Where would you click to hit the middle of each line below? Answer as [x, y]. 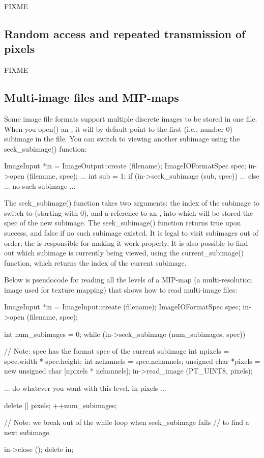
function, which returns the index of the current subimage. [95, 262]
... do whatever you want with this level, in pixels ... [85, 388]
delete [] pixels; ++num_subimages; [61, 405]
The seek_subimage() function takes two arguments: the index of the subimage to [132, 203]
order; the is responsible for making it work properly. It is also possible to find [126, 242]
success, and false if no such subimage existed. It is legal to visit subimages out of [131, 232]
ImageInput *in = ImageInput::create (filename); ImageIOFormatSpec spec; [122, 307]
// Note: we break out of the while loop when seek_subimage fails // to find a [127, 422]
